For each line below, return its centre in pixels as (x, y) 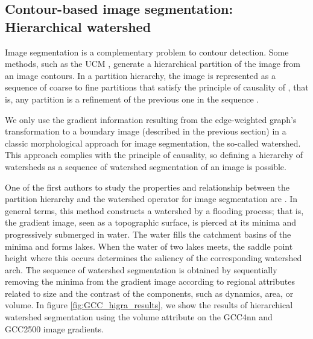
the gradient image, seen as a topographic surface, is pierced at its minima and (151, 222)
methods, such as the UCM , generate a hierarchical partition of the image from (153, 64)
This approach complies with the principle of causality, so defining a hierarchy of (154, 155)
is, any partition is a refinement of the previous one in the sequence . (132, 99)
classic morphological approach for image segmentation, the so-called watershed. (153, 143)
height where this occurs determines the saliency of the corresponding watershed (153, 258)
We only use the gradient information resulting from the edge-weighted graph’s (151, 119)
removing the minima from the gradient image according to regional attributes (150, 281)
